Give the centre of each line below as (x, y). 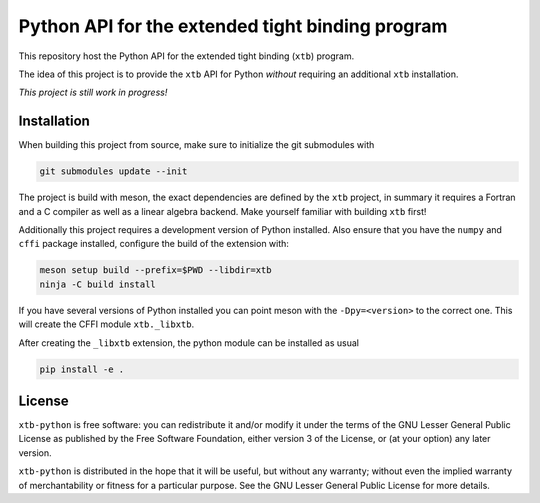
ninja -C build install (98, 284)
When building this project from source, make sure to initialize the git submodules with (196, 145)
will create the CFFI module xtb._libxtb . (106, 324)
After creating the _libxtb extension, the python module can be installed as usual (189, 342)
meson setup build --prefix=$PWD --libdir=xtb (155, 270)
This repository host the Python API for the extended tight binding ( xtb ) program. (186, 56)
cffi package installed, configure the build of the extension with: (154, 244)
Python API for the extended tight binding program (233, 26)
